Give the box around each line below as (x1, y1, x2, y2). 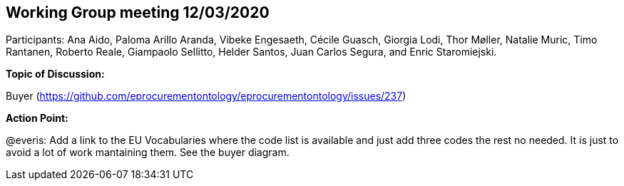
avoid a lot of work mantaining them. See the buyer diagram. (6, 146, 290, 159)
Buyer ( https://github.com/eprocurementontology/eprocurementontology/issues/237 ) (6, 90, 406, 103)
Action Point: (6, 112, 68, 125)
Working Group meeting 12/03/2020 (6, 4, 270, 21)
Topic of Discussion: (6, 68, 105, 81)
